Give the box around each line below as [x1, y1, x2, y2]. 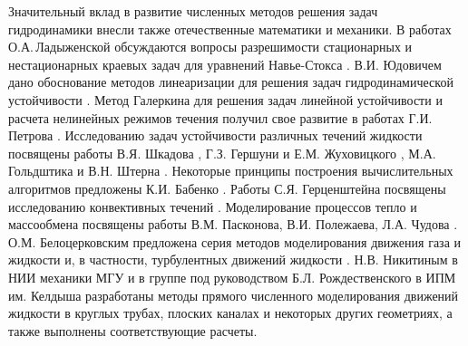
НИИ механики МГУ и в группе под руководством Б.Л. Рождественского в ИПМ [8, 267, 456, 286]
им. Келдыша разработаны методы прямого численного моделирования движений [8, 285, 459, 304]
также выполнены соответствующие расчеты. [8, 321, 258, 340]
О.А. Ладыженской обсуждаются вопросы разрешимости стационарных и [8, 37, 413, 56]
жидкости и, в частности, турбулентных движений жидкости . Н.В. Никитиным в [8, 250, 458, 269]
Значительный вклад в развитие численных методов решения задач [8, 2, 378, 20]
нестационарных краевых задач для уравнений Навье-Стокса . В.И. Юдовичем [8, 54, 442, 73]
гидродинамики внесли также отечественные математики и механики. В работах [8, 19, 452, 38]
